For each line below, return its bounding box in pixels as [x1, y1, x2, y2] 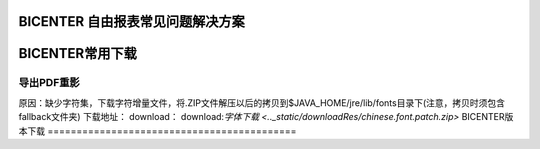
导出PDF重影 [18, 76, 80, 90]
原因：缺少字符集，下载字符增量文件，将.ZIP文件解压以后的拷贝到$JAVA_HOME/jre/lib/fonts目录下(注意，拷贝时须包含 [18, 96, 505, 109]
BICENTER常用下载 [18, 45, 137, 62]
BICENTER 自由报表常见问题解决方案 [18, 13, 245, 30]
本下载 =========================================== [18, 125, 297, 137]
